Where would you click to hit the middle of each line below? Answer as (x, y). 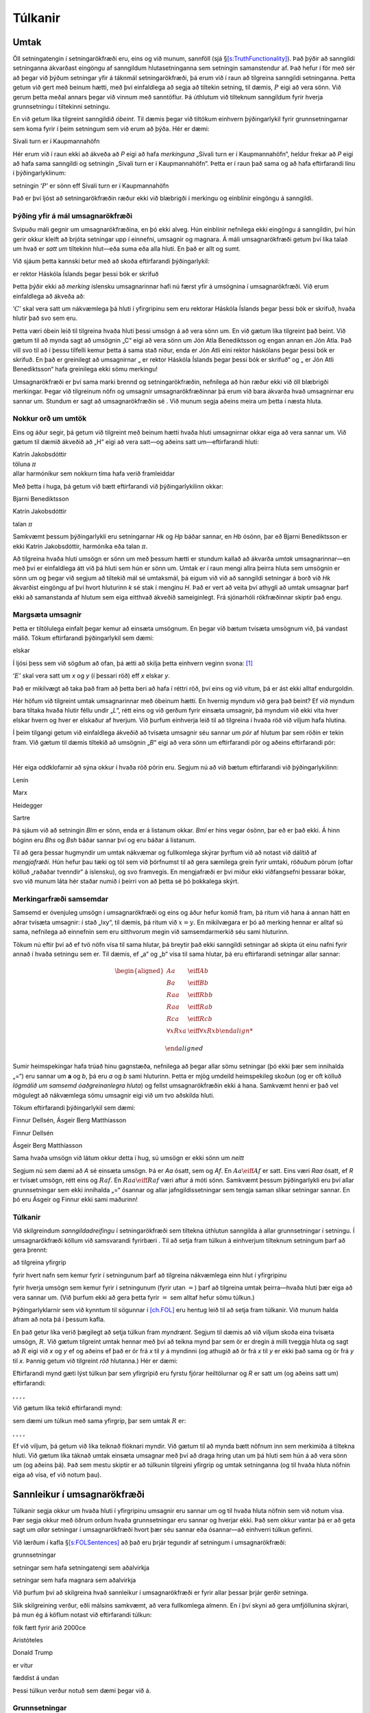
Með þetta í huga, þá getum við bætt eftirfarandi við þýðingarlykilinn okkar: (118, 486)
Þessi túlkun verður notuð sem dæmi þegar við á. (82, 1690)
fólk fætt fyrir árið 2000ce (49, 1627)
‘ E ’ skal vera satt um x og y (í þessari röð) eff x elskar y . (91, 676)
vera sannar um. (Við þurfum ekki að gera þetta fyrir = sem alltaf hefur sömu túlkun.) (134, 1297)
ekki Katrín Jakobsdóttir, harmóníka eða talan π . (80, 546)
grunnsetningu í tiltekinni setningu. (61, 107)
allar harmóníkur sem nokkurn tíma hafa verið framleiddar (94, 473)
